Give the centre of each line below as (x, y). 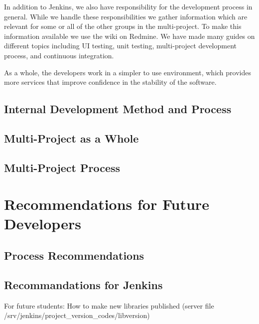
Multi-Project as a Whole (71, 138)
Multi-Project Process (62, 167)
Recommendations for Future (107, 204)
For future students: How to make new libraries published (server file (109, 305)
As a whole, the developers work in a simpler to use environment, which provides (128, 72)
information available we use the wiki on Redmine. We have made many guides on (129, 36)
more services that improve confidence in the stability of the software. (110, 82)
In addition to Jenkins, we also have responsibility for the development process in (128, 6)
